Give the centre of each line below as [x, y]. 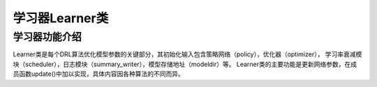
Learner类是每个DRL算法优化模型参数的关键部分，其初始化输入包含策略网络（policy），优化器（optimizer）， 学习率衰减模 [187, 54]
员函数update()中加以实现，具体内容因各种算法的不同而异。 [99, 74]
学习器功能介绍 [47, 37]
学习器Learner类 [61, 18]
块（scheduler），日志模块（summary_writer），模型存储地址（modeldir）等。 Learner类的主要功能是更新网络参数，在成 [185, 64]
